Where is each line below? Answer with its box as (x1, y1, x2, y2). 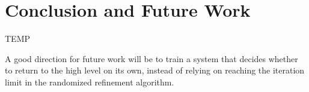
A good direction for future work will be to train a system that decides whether (5, 52, 298, 65)
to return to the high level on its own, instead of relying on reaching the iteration (5, 64, 305, 76)
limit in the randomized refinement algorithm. (5, 75, 174, 88)
